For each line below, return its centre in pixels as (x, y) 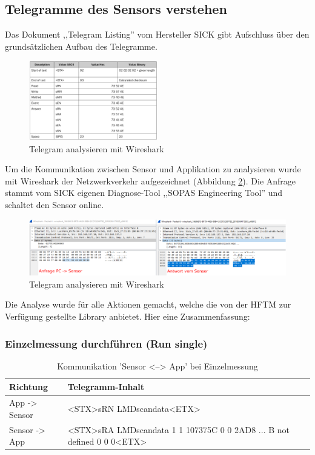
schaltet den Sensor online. (55, 204)
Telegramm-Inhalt (106, 387)
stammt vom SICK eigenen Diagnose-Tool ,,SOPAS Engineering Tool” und (144, 193)
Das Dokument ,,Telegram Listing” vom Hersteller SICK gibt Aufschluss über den (157, 34)
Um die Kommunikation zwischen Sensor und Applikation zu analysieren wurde (153, 169)
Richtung (28, 387)
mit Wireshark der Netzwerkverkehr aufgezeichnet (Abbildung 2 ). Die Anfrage (151, 180)
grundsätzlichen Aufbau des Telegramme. (81, 46)
